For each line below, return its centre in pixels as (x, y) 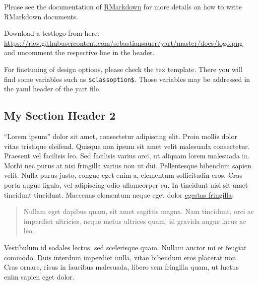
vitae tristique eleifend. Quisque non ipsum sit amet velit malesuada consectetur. (127, 146)
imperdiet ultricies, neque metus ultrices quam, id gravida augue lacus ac (135, 221)
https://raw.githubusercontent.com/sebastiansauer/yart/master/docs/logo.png (124, 42)
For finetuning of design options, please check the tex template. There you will (123, 69)
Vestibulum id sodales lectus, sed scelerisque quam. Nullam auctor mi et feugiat (125, 247)
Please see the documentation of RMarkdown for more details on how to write (123, 6)
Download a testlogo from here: (52, 33)
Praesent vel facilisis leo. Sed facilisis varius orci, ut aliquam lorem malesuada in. (127, 156)
